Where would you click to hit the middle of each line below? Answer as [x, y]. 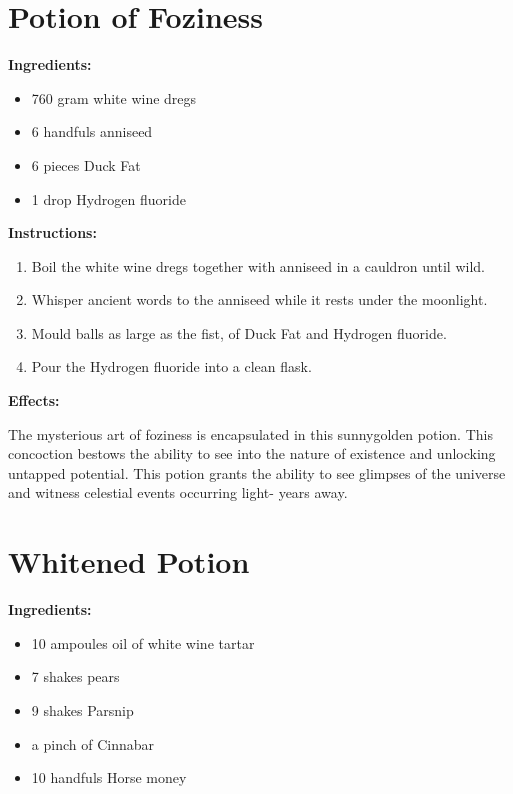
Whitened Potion [129, 561]
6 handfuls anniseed [92, 131]
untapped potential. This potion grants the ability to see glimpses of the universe [257, 472]
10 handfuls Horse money [109, 777]
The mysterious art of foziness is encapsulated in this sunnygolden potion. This [250, 433]
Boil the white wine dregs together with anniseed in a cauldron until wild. [258, 265]
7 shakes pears [75, 676]
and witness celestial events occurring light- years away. [178, 492]
